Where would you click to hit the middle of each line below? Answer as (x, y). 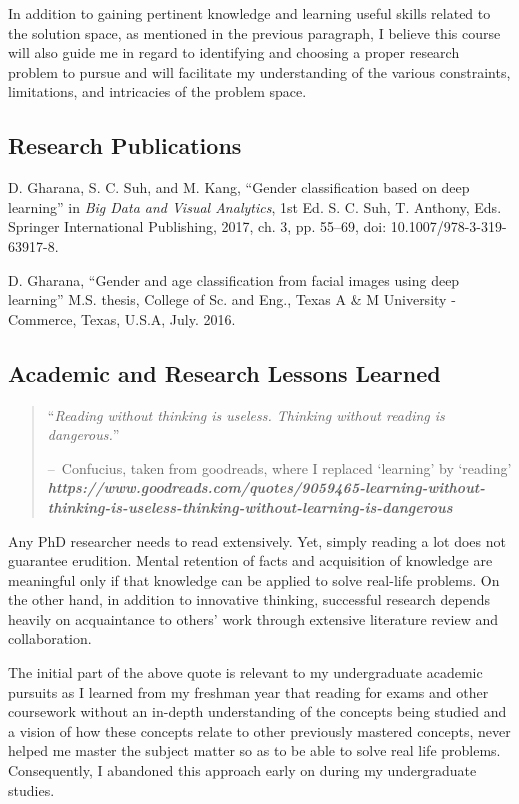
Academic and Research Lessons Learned (224, 372)
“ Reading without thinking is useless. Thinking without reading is (246, 414)
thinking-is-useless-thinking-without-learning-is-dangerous (250, 506)
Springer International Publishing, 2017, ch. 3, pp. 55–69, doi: (197, 226)
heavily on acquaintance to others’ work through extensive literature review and (253, 618)
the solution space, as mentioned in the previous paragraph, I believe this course (254, 32)
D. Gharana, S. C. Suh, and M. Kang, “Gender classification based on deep (239, 187)
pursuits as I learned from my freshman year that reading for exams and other (248, 691)
